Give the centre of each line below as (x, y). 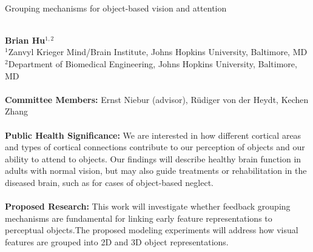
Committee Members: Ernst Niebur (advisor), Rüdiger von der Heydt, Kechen (157, 99)
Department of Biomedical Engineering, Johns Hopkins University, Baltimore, (153, 63)
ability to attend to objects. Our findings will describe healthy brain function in (153, 158)
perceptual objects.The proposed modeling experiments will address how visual (152, 230)
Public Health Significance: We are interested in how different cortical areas (153, 135)
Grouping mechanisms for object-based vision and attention (116, 8)
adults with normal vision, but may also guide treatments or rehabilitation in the (156, 171)
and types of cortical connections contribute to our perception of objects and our (155, 147)
